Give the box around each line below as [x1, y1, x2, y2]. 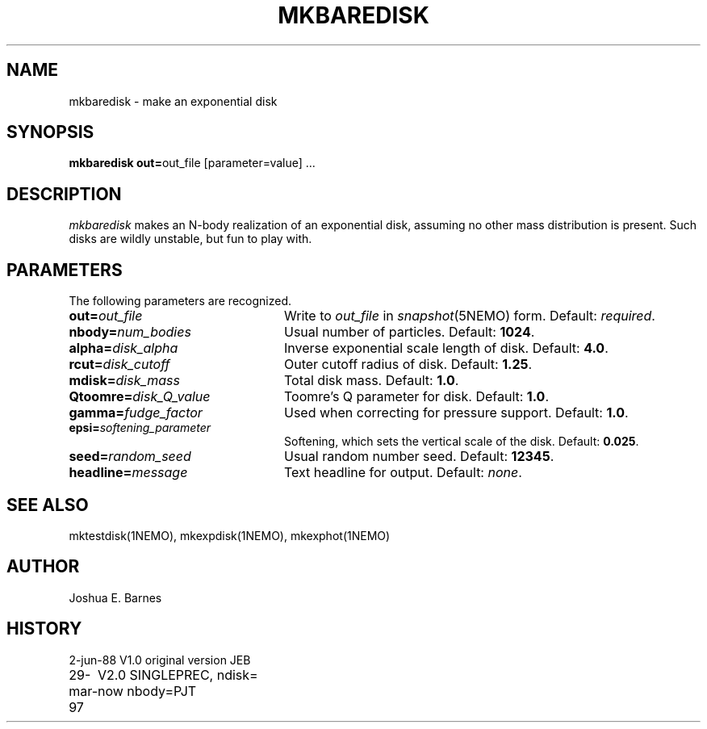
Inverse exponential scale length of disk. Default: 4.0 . [283, 340, 609, 357]
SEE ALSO [6, 494, 89, 515]
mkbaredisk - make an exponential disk [69, 94, 278, 108]
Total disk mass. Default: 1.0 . [283, 372, 459, 389]
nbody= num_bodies [69, 324, 191, 341]
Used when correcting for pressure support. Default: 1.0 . [283, 404, 629, 421]
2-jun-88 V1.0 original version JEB [69, 652, 251, 667]
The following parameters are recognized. [69, 294, 292, 308]
